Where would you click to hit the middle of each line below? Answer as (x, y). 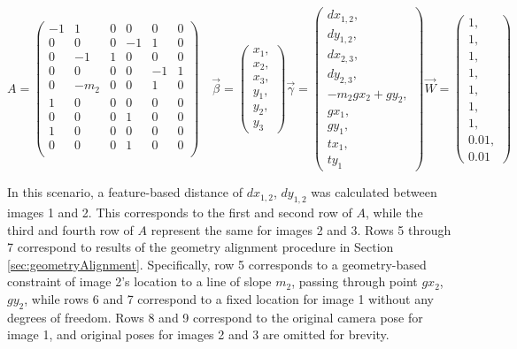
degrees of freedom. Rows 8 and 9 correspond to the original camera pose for (215, 317)
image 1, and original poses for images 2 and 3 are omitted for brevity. (198, 334)
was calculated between (374, 192)
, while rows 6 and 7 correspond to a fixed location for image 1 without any (229, 298)
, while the (394, 212)
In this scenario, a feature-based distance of (125, 192)
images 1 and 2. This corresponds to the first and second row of (180, 212)
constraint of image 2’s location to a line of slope (139, 281)
